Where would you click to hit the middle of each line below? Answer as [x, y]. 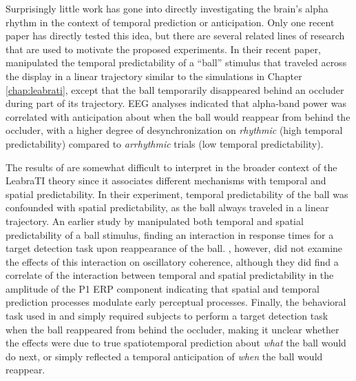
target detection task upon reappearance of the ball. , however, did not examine [174, 248]
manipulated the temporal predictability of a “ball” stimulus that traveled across [176, 62]
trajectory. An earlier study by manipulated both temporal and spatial [155, 221]
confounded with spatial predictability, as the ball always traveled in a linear [167, 207]
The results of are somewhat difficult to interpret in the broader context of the [171, 167]
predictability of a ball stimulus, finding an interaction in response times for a [170, 234]
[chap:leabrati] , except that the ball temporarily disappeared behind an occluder [175, 89]
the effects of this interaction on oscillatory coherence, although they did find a [172, 261]
